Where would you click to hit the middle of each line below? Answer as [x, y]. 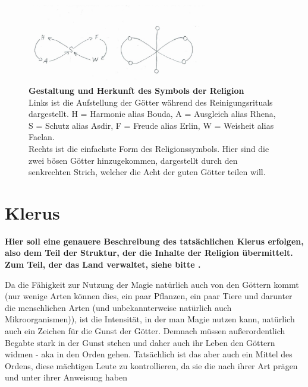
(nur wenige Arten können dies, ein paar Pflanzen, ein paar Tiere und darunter [149, 296]
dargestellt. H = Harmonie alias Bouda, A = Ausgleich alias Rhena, [152, 114]
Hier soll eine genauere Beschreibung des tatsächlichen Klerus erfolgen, [154, 241]
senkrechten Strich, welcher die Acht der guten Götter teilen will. [147, 172]
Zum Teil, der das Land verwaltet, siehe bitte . [103, 264]
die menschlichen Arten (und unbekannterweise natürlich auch [118, 307]
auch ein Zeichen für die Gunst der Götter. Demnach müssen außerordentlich [145, 331]
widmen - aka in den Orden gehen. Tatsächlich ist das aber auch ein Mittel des [149, 354]
